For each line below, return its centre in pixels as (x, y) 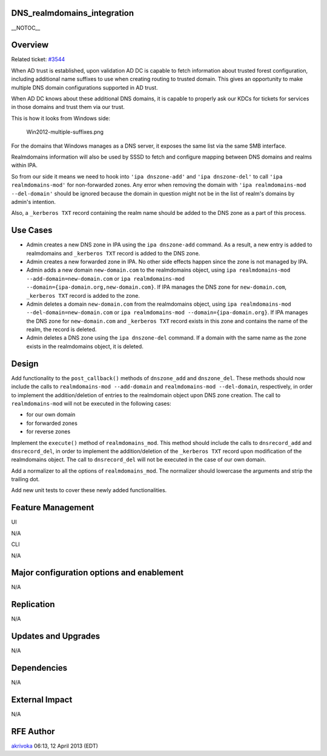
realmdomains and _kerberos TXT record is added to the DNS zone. (113, 253)
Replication (33, 604)
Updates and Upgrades (56, 636)
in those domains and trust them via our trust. (68, 107)
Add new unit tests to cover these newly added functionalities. (89, 490)
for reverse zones (48, 432)
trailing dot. (25, 479)
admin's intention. (34, 202)
